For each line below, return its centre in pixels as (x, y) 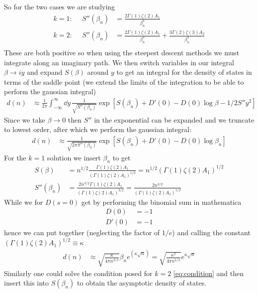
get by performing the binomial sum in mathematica (161, 202)
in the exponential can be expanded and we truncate (174, 119)
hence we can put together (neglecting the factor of (82, 232)
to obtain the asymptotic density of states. (142, 283)
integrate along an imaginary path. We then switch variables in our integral (119, 62)
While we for (24, 202)
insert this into (27, 283)
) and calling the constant (211, 232)
